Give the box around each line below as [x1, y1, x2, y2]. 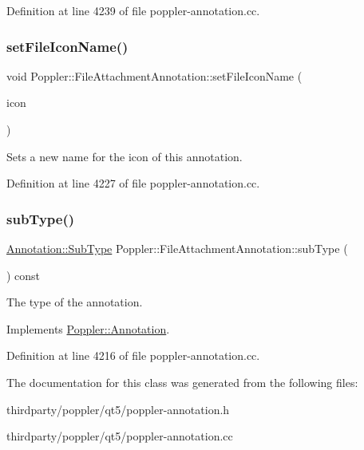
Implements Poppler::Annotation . [6, 320, 170, 337]
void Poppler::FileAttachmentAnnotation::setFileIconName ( [6, 67, 303, 84]
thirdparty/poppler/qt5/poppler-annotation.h [6, 401, 230, 417]
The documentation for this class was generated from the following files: [6, 373, 358, 390]
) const [6, 266, 41, 283]
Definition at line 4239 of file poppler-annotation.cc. [6, 2, 260, 18]
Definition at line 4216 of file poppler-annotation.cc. [6, 347, 260, 364]
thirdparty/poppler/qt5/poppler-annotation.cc [6, 428, 233, 444]
